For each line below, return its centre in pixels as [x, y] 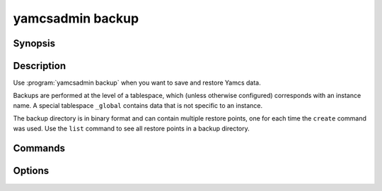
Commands [39, 148]
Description [40, 66]
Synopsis [34, 43]
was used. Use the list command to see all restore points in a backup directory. [132, 128]
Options [31, 171]
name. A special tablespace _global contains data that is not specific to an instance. [138, 105]
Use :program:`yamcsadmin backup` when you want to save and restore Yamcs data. [137, 83]
